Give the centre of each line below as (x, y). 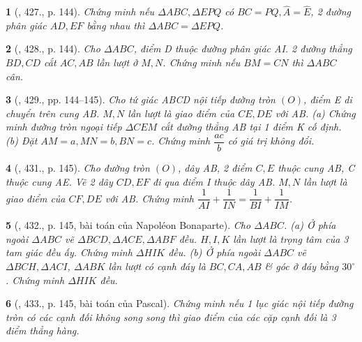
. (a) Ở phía (310, 225)
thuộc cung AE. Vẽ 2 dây (59, 181)
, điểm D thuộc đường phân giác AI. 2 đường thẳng (243, 49)
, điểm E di (328, 99)
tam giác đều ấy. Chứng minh (69, 252)
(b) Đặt (22, 141)
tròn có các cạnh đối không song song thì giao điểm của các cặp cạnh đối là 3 (171, 317)
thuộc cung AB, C (316, 168)
